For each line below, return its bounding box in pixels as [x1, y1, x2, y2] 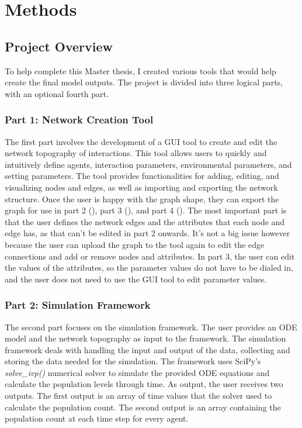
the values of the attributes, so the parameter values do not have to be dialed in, [5, 261, 293, 274]
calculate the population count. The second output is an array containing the [5, 401, 281, 413]
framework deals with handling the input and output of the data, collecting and [5, 343, 290, 355]
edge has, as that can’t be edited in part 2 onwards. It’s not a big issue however [5, 227, 290, 239]
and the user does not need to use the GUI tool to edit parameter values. [5, 272, 267, 285]
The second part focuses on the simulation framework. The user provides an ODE [5, 320, 297, 333]
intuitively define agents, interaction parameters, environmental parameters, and [5, 158, 292, 170]
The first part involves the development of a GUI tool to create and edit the [5, 135, 277, 147]
